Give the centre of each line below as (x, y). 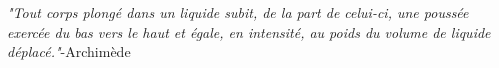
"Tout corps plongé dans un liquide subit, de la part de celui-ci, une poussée (238, 12)
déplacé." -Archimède (69, 51)
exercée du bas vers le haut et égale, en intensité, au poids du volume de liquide (249, 31)
